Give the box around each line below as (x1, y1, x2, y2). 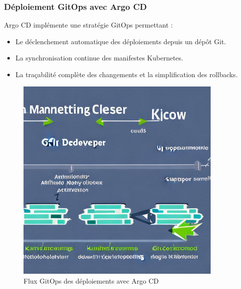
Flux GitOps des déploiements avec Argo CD (24, 275, 159, 286)
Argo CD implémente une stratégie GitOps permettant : (4, 20, 173, 30)
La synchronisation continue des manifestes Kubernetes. (15, 53, 183, 63)
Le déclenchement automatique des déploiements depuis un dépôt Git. (15, 36, 226, 46)
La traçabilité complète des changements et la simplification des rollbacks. (15, 69, 238, 79)
